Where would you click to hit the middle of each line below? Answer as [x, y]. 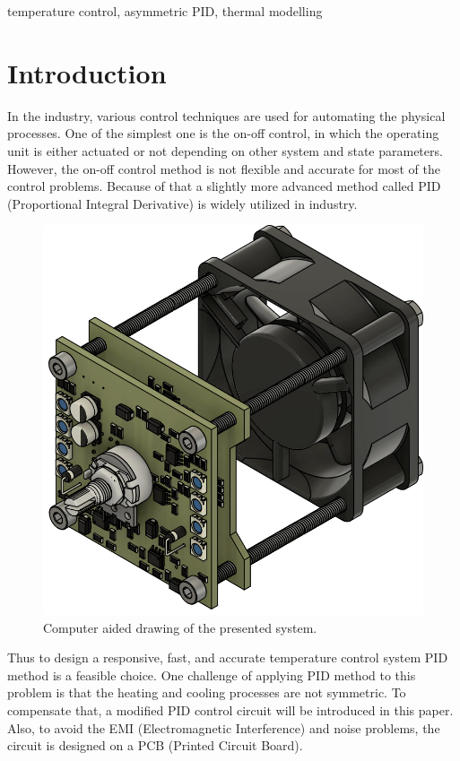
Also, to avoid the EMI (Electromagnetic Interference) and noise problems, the [224, 727]
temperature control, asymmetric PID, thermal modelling [165, 11]
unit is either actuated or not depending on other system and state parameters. [225, 150]
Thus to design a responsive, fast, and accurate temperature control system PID [228, 657]
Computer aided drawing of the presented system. [180, 627]
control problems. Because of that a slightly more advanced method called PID [224, 186]
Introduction [87, 72]
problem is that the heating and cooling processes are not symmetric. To [207, 692]
